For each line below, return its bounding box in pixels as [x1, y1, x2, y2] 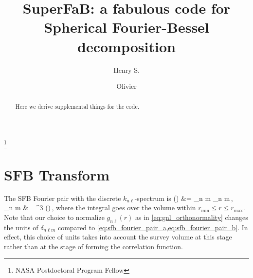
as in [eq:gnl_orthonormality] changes [135, 212, 248, 222]
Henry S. [113, 64, 140, 75]
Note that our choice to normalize [4, 212, 105, 222]
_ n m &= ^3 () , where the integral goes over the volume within [4, 202, 196, 213]
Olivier [116, 81, 137, 91]
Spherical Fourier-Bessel [44, 17, 209, 37]
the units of [4, 222, 38, 232]
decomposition [77, 36, 176, 56]
